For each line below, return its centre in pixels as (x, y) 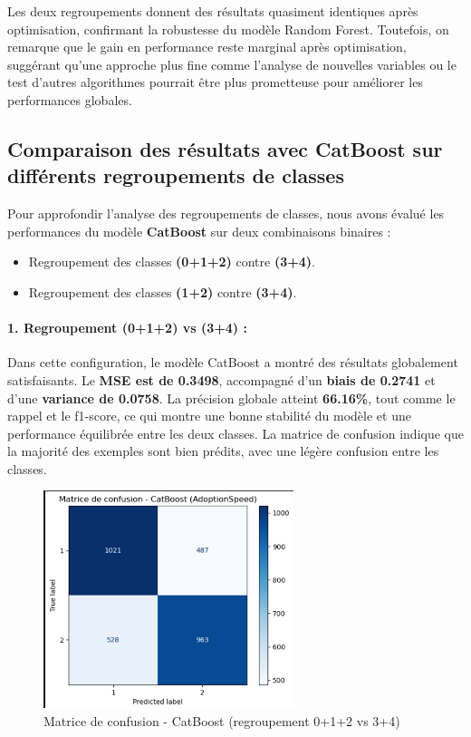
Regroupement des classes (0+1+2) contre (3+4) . (172, 262)
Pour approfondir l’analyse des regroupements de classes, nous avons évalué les (226, 213)
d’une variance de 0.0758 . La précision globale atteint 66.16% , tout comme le (231, 398)
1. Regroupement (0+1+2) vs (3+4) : (127, 328)
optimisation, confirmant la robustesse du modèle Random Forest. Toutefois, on (228, 29)
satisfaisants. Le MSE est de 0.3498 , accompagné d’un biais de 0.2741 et (221, 379)
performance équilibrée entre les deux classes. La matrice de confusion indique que (235, 433)
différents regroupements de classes (176, 175)
